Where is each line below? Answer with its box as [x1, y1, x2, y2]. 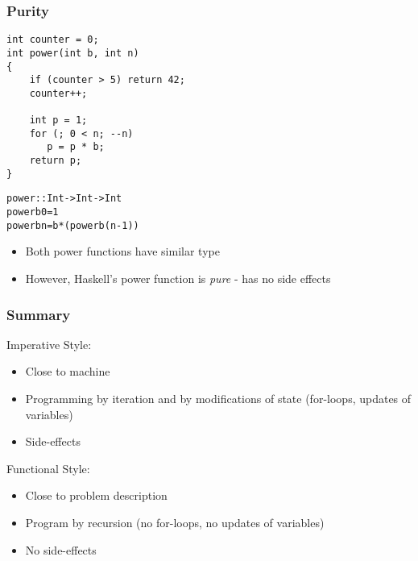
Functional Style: [6, 459, 90, 476]
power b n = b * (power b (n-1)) [6, 219, 139, 231]
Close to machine [25, 363, 110, 380]
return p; [29, 155, 82, 167]
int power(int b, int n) [6, 47, 139, 59]
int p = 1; [29, 114, 88, 127]
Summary [6, 304, 71, 324]
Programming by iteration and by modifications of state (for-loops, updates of [25, 390, 412, 406]
